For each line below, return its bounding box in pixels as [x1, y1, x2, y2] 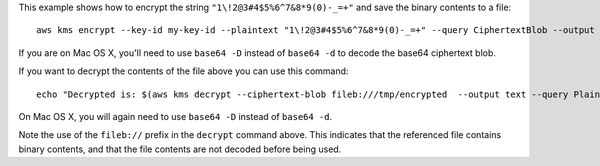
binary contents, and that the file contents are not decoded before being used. [18, 143, 342, 155]
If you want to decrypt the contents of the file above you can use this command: [18, 65, 349, 77]
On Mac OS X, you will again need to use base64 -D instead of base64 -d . [18, 110, 333, 122]
